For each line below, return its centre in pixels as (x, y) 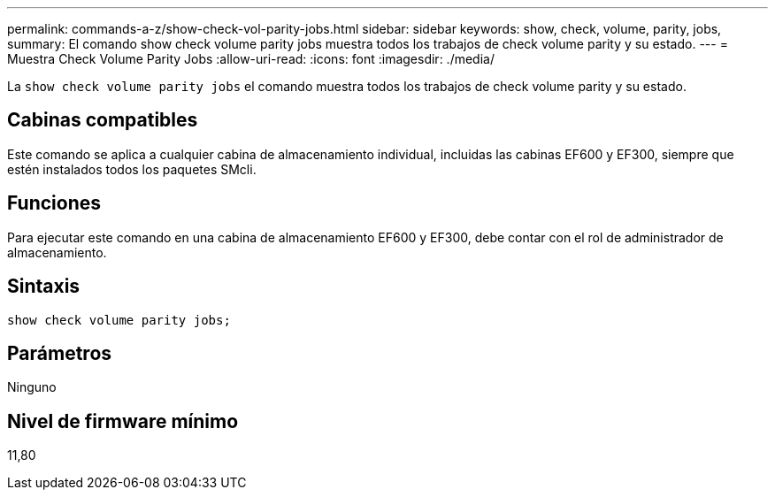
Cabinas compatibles (103, 120)
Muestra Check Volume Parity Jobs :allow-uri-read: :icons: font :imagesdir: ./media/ (251, 59)
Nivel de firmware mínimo (123, 421)
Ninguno (32, 387)
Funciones (54, 203)
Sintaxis (44, 287)
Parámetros (60, 353)
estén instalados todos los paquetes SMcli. (132, 169)
